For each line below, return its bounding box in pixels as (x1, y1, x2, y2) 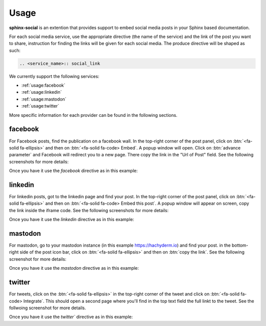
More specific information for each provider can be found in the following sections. (9, 112, 177, 118)
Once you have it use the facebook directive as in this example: (9, 168, 138, 174)
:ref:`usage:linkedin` (21, 89, 62, 95)
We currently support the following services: (9, 73, 100, 79)
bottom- (232, 242, 249, 249)
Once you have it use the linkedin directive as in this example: (9, 217, 134, 222)
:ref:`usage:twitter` (21, 103, 59, 109)
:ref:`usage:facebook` (21, 82, 66, 88)
